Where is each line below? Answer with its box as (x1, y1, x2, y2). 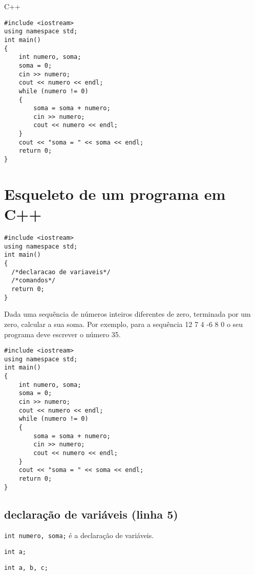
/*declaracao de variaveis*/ (11, 268, 111, 276)
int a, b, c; (4, 564, 48, 571)
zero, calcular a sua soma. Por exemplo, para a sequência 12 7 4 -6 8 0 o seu (4, 318, 243, 329)
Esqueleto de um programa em (4, 183, 226, 204)
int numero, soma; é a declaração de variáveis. (4, 530, 154, 541)
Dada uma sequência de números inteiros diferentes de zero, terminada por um (4, 309, 251, 319)
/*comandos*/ (11, 277, 56, 284)
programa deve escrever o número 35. (4, 328, 121, 339)
